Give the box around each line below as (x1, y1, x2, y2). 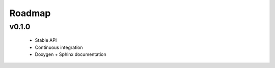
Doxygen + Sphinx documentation (35, 51, 106, 57)
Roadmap (9, 8, 51, 19)
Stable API (35, 37, 57, 43)
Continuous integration (35, 44, 84, 50)
